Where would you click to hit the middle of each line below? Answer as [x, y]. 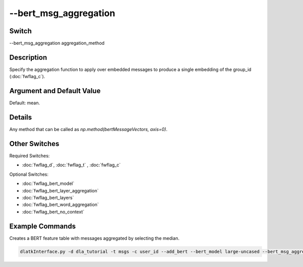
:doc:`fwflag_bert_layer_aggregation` [60, 190]
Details [21, 118]
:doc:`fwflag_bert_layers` [48, 198]
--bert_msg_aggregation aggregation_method [57, 43]
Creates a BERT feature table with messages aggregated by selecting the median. [94, 238]
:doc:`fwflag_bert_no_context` [53, 212]
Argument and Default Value [55, 91]
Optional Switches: [29, 174]
